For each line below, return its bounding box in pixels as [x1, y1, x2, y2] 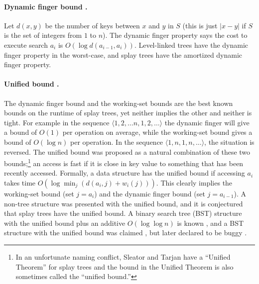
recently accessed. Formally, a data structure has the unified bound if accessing [4, 168, 245, 178]
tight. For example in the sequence [4, 117, 110, 127]
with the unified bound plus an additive [4, 217, 126, 228]
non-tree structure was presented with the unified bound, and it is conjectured [4, 198, 243, 208]
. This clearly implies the [156, 177, 233, 188]
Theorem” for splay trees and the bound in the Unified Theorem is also [15, 261, 234, 272]
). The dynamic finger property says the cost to [103, 30, 248, 40]
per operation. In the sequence [70, 136, 163, 147]
